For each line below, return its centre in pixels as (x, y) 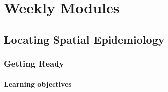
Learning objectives (38, 83)
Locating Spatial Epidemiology (84, 39)
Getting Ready (34, 64)
